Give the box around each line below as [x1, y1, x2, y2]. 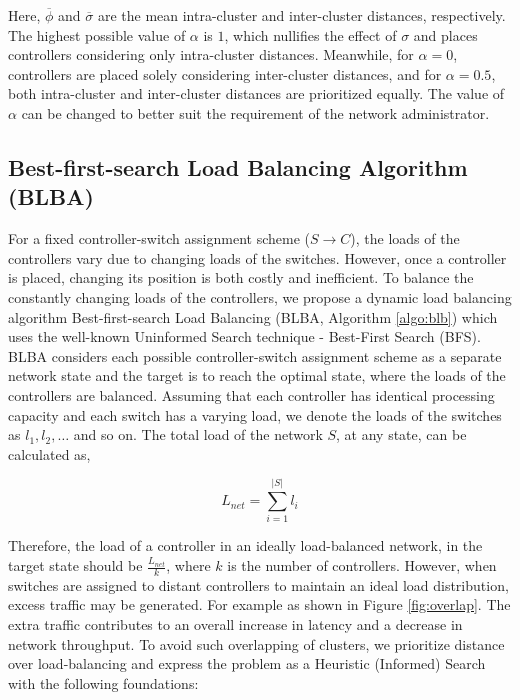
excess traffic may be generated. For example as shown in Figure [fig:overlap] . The [8, 594, 511, 615]
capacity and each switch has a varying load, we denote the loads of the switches [8, 404, 502, 425]
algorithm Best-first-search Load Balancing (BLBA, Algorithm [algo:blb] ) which [8, 306, 498, 327]
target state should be [8, 555, 143, 575]
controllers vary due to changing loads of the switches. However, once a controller [8, 247, 507, 268]
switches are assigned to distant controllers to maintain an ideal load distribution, [8, 574, 509, 595]
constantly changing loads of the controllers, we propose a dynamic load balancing [8, 286, 512, 307]
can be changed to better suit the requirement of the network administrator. [21, 102, 490, 123]
